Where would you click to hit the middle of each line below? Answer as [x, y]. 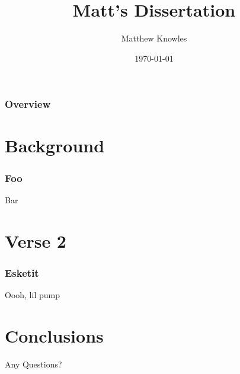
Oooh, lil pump [32, 295]
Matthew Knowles [154, 38]
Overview [28, 104]
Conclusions [54, 335]
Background [55, 146]
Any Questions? [33, 364]
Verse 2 [36, 240]
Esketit [22, 272]
